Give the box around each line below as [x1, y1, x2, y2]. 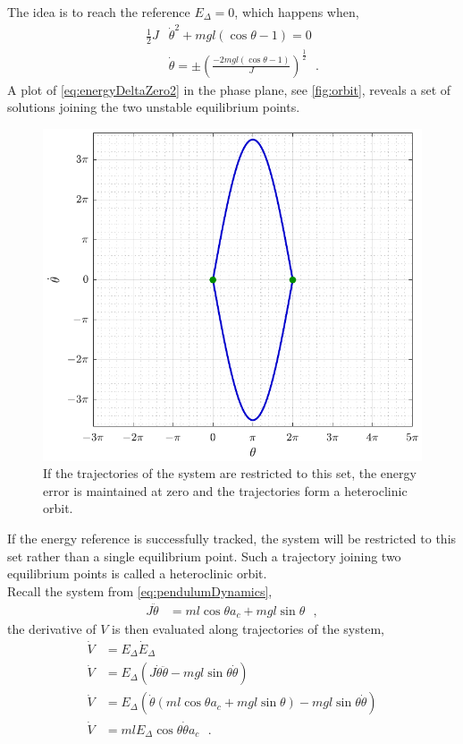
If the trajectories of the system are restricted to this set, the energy [43, 464, 417, 483]
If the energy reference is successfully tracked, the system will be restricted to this [7, 528, 457, 547]
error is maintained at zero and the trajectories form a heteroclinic [43, 481, 408, 500]
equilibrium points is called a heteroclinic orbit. [7, 564, 267, 583]
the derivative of [7, 620, 97, 638]
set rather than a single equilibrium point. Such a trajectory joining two [7, 546, 401, 565]
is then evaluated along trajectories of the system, [112, 620, 384, 638]
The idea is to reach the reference [7, 3, 190, 21]
